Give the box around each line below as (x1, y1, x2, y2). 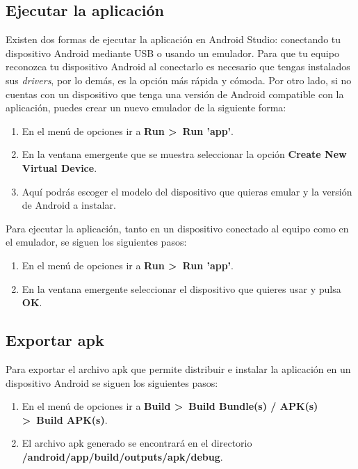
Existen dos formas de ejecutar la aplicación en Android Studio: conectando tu (6, 32, 341, 47)
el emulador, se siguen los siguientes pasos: (6, 234, 187, 249)
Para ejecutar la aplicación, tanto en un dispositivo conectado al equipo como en (6, 221, 349, 235)
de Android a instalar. (22, 198, 116, 212)
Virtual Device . (22, 160, 97, 175)
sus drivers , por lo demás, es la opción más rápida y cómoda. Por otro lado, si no (6, 72, 352, 87)
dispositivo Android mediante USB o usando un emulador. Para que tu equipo (6, 45, 339, 60)
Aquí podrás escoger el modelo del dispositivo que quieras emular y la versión (22, 184, 352, 198)
